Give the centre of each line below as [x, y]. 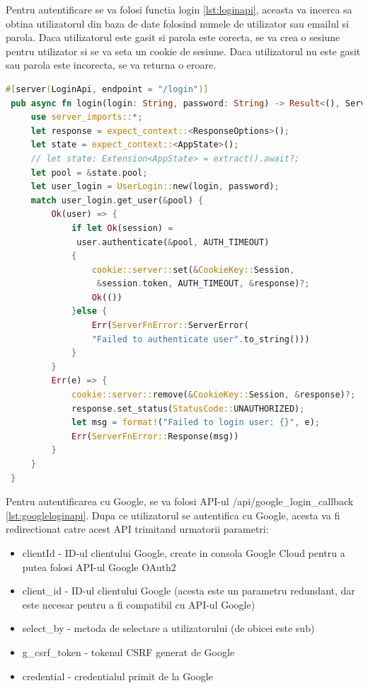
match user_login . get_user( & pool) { [117, 200]
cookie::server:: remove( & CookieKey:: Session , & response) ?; [214, 395]
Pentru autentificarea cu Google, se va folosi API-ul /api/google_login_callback [180, 501]
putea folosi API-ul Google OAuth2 [99, 566]
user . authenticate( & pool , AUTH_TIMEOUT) [173, 242]
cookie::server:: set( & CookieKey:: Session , [193, 270]
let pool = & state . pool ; [89, 173]
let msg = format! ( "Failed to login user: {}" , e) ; [196, 423]
